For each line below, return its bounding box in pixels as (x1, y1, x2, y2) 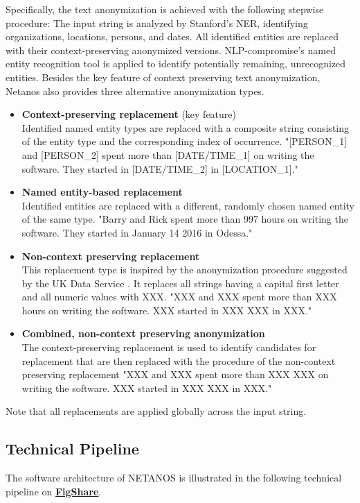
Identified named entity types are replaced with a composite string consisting (21, 120, 350, 135)
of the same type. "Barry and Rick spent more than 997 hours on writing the (21, 212, 348, 226)
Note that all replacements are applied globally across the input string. (6, 404, 307, 418)
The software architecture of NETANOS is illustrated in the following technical (6, 470, 342, 485)
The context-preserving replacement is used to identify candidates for (21, 340, 316, 355)
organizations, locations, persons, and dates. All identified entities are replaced (6, 29, 339, 44)
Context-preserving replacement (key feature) (21, 107, 236, 121)
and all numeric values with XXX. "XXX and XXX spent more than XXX (21, 289, 337, 304)
